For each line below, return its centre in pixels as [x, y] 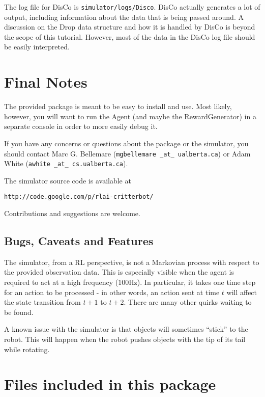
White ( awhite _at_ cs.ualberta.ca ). [66, 163]
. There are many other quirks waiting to [188, 302]
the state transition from [42, 302]
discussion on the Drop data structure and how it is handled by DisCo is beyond [130, 27]
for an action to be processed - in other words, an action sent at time [112, 292]
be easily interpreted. [37, 47]
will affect [242, 292]
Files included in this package [110, 384]
